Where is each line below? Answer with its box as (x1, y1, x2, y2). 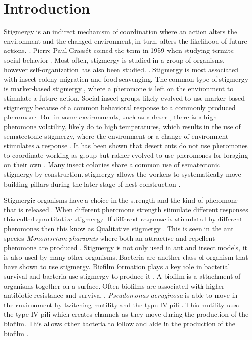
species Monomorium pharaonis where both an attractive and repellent (4, 233, 215, 243)
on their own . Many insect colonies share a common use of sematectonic (4, 159, 220, 170)
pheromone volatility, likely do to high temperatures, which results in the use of (4, 121, 241, 132)
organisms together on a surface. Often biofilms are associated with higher (4, 280, 225, 290)
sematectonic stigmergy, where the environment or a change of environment (4, 131, 229, 141)
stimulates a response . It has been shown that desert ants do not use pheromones (4, 140, 248, 151)
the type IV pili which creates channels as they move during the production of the (4, 309, 249, 319)
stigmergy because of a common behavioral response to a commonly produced (4, 102, 235, 112)
